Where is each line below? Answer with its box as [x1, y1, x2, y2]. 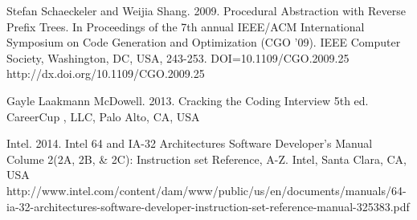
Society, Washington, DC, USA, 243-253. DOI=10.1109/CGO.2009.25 [6, 49, 350, 66]
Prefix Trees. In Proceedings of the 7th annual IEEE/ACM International [6, 18, 365, 35]
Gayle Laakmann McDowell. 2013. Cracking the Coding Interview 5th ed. [6, 92, 369, 108]
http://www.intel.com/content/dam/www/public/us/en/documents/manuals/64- [6, 181, 407, 198]
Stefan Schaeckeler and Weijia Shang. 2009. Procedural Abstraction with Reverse [6, 2, 406, 18]
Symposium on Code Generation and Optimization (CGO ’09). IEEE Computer [6, 34, 401, 51]
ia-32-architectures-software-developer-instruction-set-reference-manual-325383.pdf [6, 198, 410, 214]
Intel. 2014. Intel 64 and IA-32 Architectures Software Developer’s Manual [6, 135, 373, 152]
